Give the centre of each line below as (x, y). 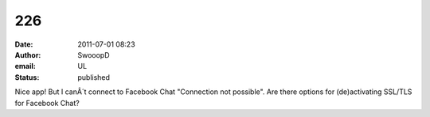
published (94, 77)
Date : (24, 44)
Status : (27, 77)
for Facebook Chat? (47, 103)
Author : (28, 55)
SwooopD (94, 55)
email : (25, 66)
